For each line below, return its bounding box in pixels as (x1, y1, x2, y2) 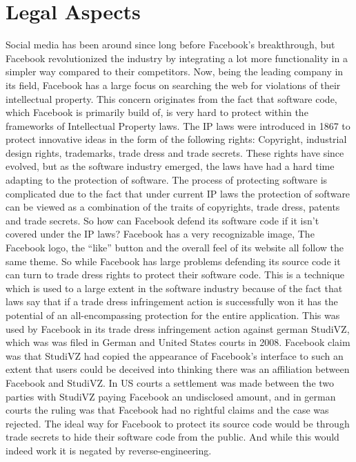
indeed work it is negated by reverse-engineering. (6, 443, 212, 457)
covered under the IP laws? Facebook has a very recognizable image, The (6, 227, 315, 241)
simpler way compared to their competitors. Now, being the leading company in (6, 64, 344, 79)
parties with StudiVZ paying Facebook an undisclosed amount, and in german (6, 389, 336, 403)
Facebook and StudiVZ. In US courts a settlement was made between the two (6, 375, 335, 389)
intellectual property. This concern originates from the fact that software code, (6, 91, 337, 106)
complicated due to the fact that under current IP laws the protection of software (6, 186, 350, 200)
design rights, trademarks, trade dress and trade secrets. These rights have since (6, 145, 344, 160)
